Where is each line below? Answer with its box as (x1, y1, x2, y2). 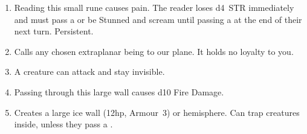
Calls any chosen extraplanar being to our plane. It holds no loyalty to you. (14, 45, 294, 57)
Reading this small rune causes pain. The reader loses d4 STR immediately (14, 1, 294, 13)
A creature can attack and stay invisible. (14, 65, 165, 78)
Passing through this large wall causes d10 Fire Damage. (14, 85, 224, 98)
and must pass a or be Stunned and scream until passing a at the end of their (14, 13, 302, 25)
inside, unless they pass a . (14, 118, 113, 130)
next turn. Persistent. (14, 25, 94, 37)
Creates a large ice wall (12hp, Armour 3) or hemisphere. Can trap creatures (14, 106, 300, 118)
